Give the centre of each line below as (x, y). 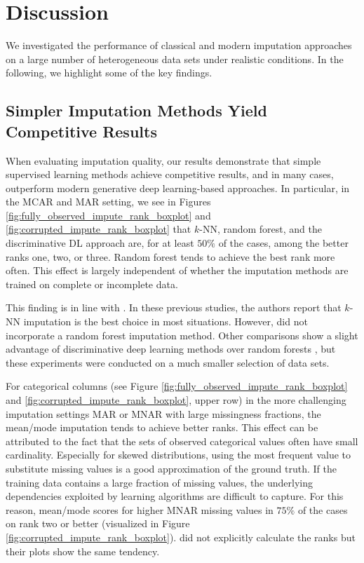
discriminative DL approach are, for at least (100, 243)
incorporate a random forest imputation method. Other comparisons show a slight (182, 335)
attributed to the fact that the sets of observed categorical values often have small (182, 441)
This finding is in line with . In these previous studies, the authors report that (174, 307)
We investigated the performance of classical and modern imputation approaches (179, 45)
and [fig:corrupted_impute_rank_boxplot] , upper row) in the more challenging (176, 400)
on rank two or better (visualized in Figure (98, 523)
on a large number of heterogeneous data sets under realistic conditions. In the (175, 59)
